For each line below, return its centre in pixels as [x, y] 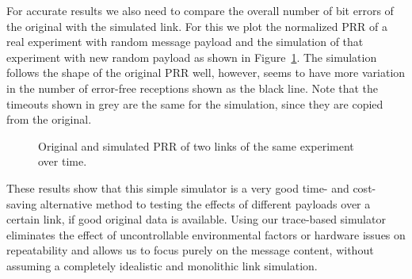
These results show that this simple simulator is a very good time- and [178, 187]
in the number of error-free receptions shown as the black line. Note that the [193, 88]
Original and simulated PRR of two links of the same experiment [196, 145]
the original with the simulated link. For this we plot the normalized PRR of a [197, 26]
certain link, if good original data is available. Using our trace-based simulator [196, 219]
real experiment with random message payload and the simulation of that [185, 42]
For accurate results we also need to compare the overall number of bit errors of [200, 10]
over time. [63, 161]
